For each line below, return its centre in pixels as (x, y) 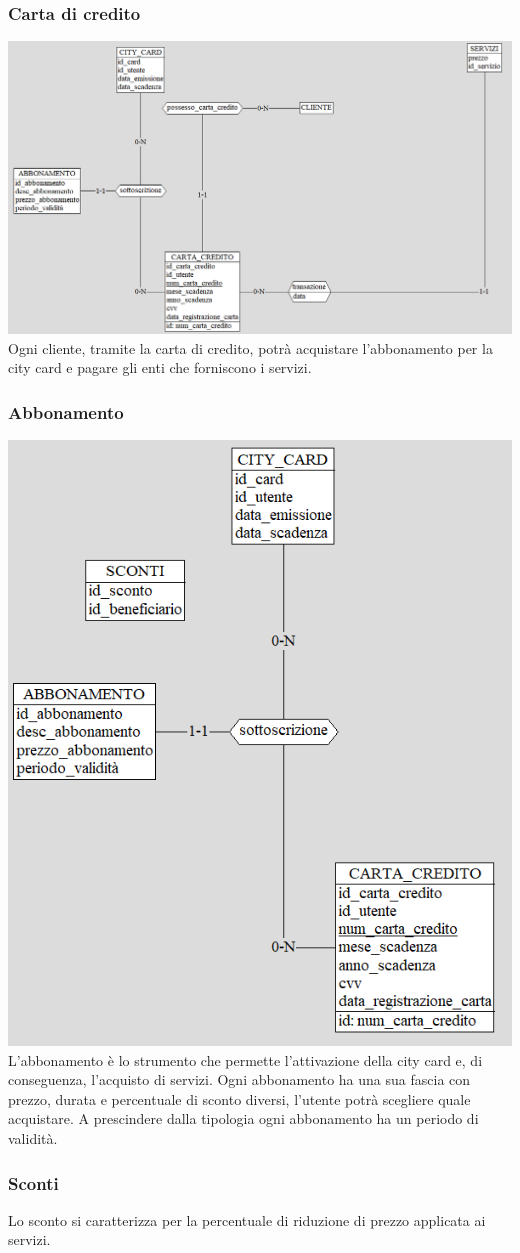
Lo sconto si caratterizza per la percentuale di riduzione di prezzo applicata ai (247, 1219)
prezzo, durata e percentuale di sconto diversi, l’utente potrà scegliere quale (239, 1098)
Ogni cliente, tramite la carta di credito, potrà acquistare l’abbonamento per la (250, 347)
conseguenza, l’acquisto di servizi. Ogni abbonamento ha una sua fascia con (239, 1079)
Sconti (33, 1182)
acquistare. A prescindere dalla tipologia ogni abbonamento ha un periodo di (243, 1118)
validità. (33, 1138)
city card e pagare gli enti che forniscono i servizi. (160, 367)
